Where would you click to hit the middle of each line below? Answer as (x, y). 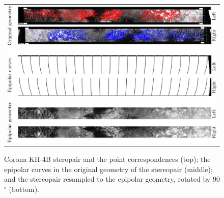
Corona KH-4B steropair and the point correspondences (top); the (107, 159)
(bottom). (24, 189)
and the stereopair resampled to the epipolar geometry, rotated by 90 (112, 179)
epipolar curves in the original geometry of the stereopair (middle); (108, 169)
